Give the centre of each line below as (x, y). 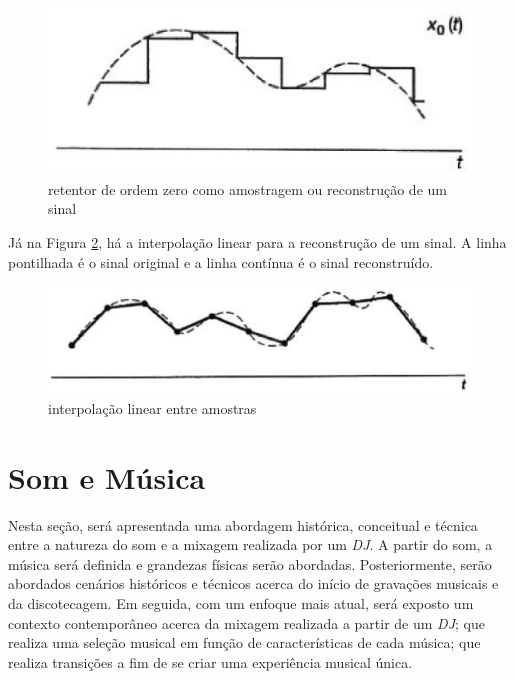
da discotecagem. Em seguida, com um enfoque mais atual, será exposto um (241, 603)
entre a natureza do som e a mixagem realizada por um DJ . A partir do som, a (250, 544)
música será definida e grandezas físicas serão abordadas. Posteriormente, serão (250, 563)
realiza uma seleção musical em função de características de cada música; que (244, 642)
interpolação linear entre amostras (152, 407)
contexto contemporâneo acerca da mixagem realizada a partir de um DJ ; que (246, 622)
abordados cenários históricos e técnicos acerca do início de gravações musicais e (253, 583)
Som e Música (107, 476)
